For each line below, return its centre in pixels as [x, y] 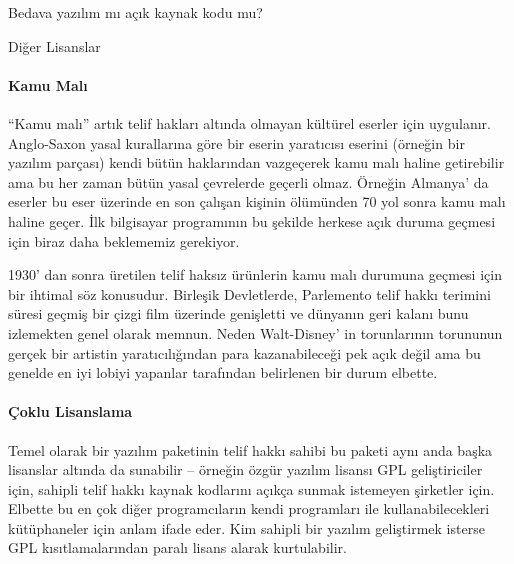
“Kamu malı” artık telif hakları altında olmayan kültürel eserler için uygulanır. [249, 122]
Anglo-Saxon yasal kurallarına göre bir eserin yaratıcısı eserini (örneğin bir [236, 142]
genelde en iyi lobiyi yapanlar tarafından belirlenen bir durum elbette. [223, 372]
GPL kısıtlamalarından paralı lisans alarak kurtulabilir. [177, 547]
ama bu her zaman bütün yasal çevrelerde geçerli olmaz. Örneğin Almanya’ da [248, 181]
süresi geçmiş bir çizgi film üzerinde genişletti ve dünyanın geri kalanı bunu [238, 313]
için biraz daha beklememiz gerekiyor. [124, 240]
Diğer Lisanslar [54, 45]
